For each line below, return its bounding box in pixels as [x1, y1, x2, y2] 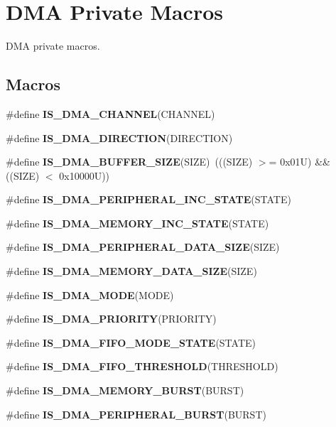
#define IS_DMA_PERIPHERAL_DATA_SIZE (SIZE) [6, 239, 280, 254]
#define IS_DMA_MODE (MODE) [6, 287, 174, 302]
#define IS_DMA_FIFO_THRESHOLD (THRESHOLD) [6, 359, 278, 374]
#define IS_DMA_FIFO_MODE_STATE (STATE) [6, 335, 256, 350]
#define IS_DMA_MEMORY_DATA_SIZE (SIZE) [6, 264, 257, 279]
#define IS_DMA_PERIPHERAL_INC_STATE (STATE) [6, 192, 291, 207]
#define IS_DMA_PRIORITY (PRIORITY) [6, 311, 217, 326]
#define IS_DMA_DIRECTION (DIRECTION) [6, 130, 233, 145]
